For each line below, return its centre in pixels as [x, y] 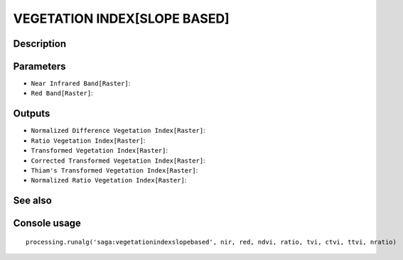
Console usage [47, 223]
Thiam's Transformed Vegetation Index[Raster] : [114, 170]
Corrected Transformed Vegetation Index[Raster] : [118, 161]
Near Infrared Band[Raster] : [81, 83]
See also [33, 201]
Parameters [39, 66]
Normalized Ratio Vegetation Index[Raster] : [109, 180]
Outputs [32, 114]
